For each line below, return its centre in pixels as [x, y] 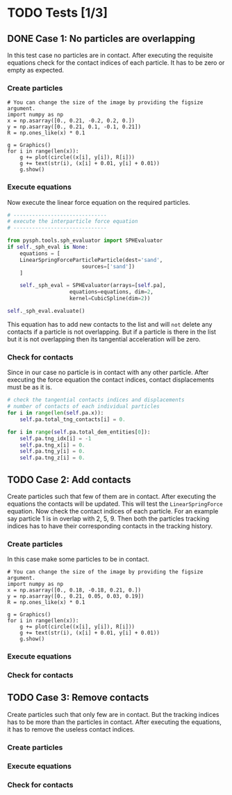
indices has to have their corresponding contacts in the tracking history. [110, 526]
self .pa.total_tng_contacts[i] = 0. [73, 419]
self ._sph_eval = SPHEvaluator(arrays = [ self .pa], [93, 286]
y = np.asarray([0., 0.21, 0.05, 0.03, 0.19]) [76, 596]
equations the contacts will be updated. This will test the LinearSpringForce [115, 504]
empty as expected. [36, 70]
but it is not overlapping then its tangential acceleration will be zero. [104, 339]
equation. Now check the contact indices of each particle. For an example [113, 511]
